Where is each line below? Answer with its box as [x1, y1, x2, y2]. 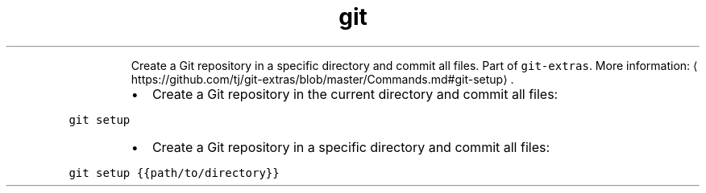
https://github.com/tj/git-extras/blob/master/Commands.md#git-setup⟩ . [131, 72, 514, 86]
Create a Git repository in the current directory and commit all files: [152, 85, 559, 102]
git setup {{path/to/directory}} [69, 166, 280, 179]
